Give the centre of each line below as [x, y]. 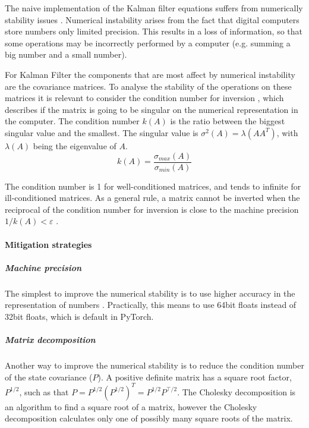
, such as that [44, 391]
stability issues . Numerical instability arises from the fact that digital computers [152, 19]
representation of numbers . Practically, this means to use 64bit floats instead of [151, 305]
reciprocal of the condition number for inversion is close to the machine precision [152, 209]
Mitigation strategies [48, 244]
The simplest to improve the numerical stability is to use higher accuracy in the [150, 293]
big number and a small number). [66, 54]
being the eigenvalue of [75, 145]
